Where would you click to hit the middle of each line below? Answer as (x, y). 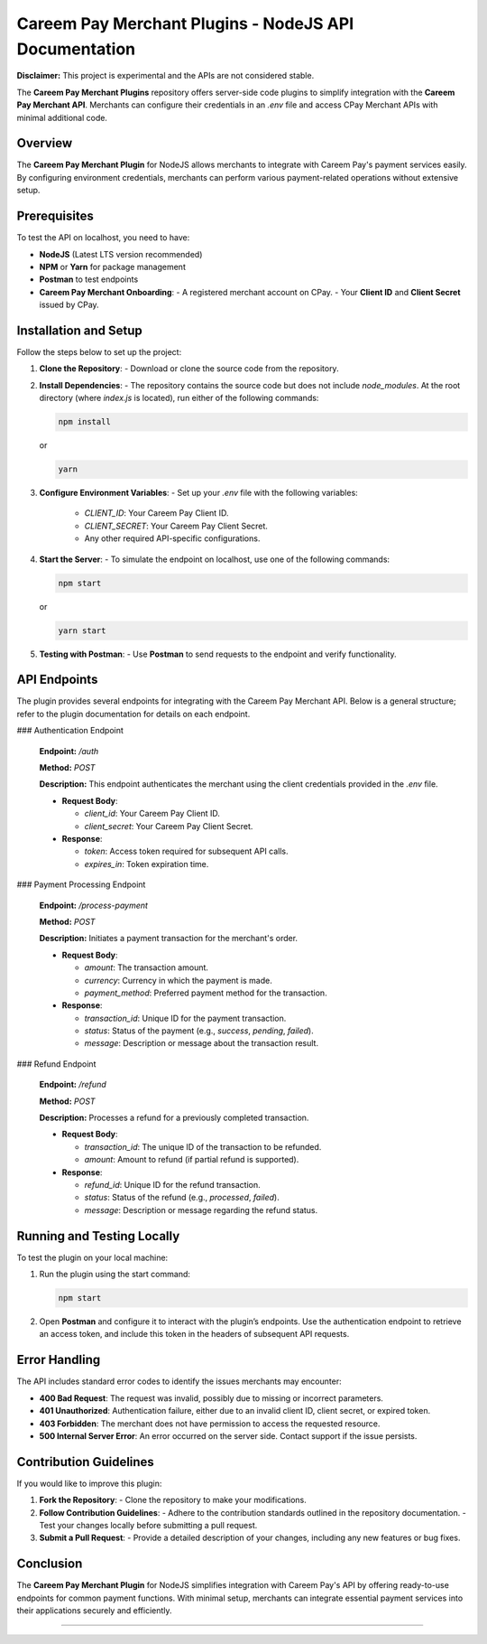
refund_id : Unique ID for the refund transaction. (172, 1184)
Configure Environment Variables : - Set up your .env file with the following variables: (198, 493)
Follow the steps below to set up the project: (99, 351)
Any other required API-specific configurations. (172, 538)
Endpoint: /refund (73, 1085)
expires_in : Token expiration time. (147, 864)
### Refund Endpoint (56, 1064)
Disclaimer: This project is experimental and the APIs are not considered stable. (165, 76)
